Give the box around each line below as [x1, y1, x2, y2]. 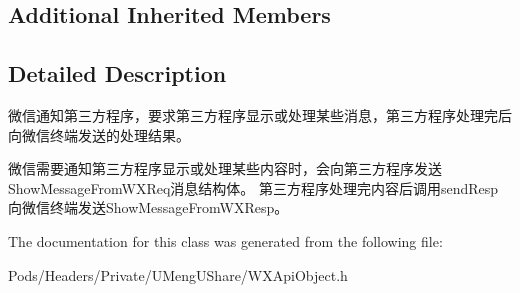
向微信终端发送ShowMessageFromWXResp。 [8, 197, 289, 218]
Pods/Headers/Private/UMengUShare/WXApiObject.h [8, 264, 348, 285]
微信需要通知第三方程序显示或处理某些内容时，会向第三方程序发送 [8, 158, 442, 179]
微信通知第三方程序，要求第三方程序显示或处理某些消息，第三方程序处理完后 [8, 104, 512, 125]
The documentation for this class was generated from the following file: [8, 230, 443, 251]
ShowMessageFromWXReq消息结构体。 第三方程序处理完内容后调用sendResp [8, 177, 499, 198]
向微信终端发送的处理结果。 [8, 124, 190, 145]
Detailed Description [8, 58, 227, 89]
